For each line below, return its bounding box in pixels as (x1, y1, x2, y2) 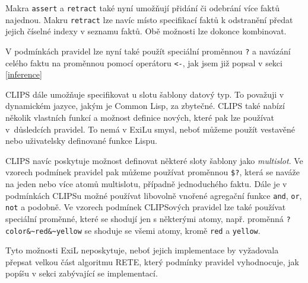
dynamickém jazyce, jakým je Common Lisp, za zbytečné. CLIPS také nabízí (5, 99, 285, 112)
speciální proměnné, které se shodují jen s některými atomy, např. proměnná (5, 212, 284, 224)
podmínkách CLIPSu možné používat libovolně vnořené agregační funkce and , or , (5, 189, 302, 201)
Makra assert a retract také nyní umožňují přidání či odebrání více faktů (5, 2, 280, 14)
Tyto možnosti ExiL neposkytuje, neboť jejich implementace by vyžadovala (5, 244, 279, 256)
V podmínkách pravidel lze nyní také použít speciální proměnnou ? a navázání (5, 44, 291, 57)
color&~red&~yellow (5, 227, 82, 236)
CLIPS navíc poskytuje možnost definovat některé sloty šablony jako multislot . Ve (5, 154, 303, 166)
